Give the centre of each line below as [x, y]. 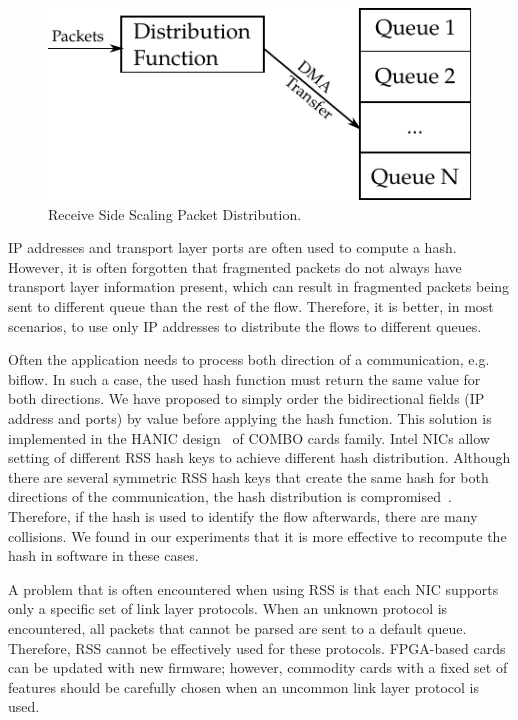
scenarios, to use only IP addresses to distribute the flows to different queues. [245, 325]
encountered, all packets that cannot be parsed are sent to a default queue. [237, 627]
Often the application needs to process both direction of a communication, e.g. [249, 359]
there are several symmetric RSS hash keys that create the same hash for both [248, 476]
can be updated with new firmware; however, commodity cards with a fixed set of [258, 667]
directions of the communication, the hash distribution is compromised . [230, 496]
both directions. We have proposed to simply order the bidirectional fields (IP [246, 398]
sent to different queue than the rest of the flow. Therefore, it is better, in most [251, 306]
